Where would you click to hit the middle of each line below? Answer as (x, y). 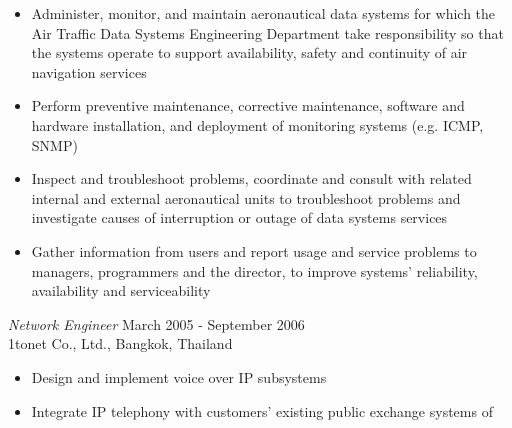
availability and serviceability (121, 290)
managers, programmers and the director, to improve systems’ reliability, (254, 270)
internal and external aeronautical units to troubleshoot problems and (246, 197)
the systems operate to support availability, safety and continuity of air (249, 52)
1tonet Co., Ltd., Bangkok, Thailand (120, 343)
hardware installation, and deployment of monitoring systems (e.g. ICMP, (257, 124)
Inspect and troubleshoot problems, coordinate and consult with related (251, 178)
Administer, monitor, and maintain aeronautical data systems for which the (263, 13)
